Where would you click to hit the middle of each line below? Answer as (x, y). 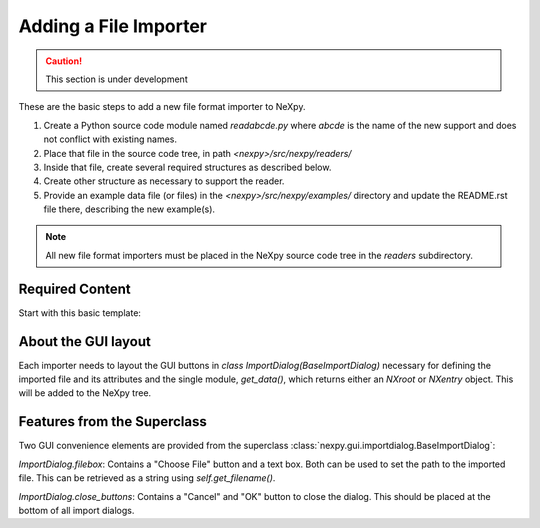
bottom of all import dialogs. (76, 510)
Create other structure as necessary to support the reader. (164, 181)
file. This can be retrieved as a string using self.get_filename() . (147, 478)
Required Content (75, 288)
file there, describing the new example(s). (129, 209)
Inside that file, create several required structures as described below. (187, 167)
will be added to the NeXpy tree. (85, 393)
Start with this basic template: (80, 312)
